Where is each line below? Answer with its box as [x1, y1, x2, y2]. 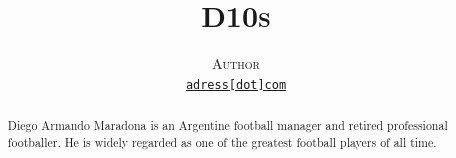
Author [212, 53, 260, 74]
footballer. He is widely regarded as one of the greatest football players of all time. [7, 133, 437, 150]
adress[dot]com [185, 77, 287, 92]
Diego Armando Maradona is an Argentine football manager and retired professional [7, 117, 448, 134]
